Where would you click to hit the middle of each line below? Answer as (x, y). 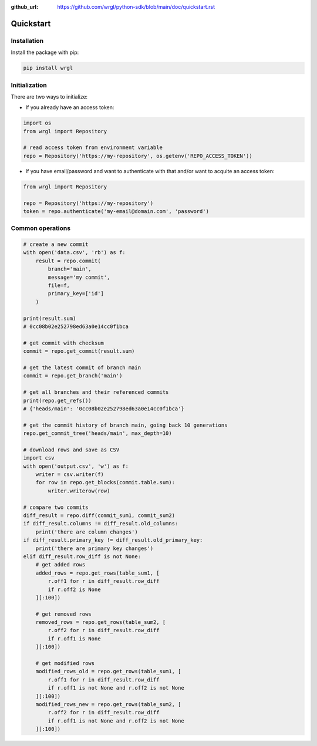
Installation (27, 40)
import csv (39, 458)
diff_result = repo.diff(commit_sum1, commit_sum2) (99, 515)
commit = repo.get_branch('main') (73, 376)
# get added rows (60, 565)
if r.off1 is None (74, 639)
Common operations (41, 228)
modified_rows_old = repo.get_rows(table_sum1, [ (108, 671)
